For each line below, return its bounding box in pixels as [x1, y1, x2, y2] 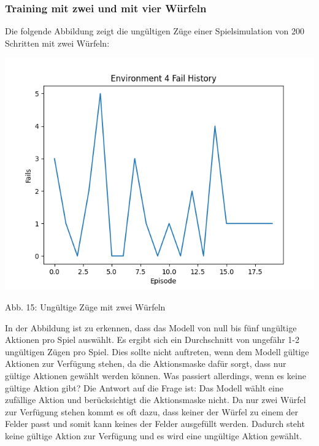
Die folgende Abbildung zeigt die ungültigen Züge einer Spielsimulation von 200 [5, 25, 305, 37]
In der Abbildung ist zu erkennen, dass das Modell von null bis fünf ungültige [5, 321, 297, 334]
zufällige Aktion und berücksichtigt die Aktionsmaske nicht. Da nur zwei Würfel [5, 393, 306, 406]
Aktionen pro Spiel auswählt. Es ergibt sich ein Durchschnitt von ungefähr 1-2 [5, 333, 300, 346]
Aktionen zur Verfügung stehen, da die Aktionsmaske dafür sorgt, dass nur [5, 357, 286, 370]
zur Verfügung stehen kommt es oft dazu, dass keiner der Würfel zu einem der [5, 405, 299, 418]
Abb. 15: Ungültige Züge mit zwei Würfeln [5, 301, 166, 313]
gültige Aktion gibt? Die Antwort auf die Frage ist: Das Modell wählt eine [5, 381, 283, 394]
